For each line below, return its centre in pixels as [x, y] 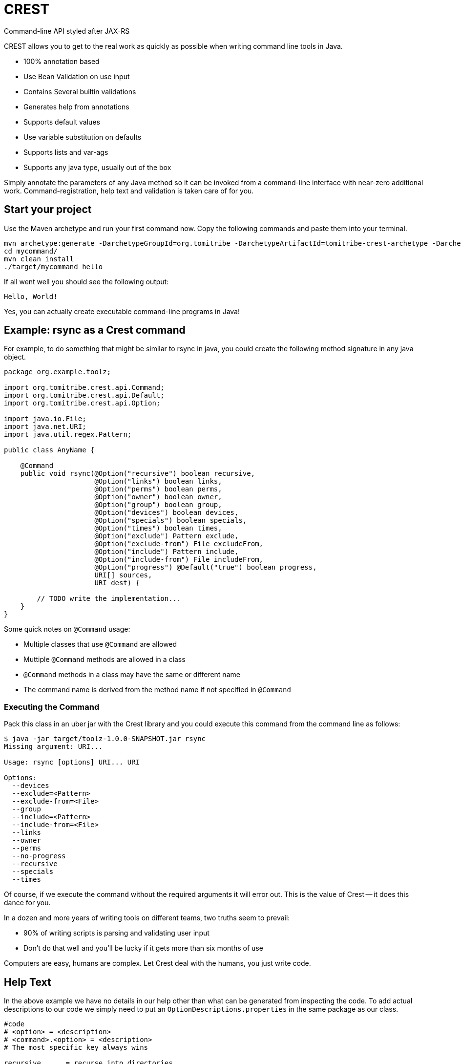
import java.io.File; [45, 419]
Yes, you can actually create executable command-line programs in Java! [122, 311]
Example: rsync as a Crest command [95, 330]
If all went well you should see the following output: [86, 281]
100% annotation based [62, 61]
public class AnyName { [49, 450]
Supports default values [62, 122]
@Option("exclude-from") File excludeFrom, [179, 544]
